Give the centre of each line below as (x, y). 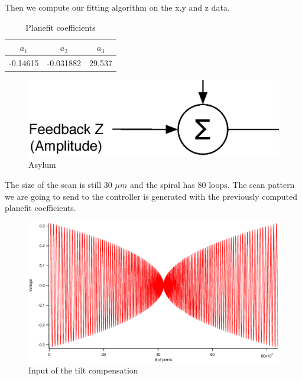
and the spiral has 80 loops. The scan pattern (212, 184)
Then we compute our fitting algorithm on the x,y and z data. (117, 7)
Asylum (42, 165)
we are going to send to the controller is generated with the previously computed (151, 196)
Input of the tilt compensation (83, 370)
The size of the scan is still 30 (59, 184)
